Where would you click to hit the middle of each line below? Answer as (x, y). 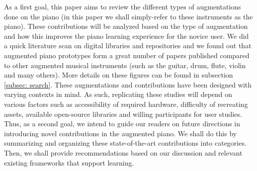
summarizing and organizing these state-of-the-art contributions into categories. (125, 143)
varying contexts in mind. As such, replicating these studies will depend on (118, 94)
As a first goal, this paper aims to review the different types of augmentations (123, 6)
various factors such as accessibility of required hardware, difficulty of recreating (126, 104)
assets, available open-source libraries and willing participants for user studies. (123, 114)
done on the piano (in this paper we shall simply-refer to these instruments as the (128, 16)
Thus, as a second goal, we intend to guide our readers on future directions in (122, 124)
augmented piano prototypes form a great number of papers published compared (127, 55)
